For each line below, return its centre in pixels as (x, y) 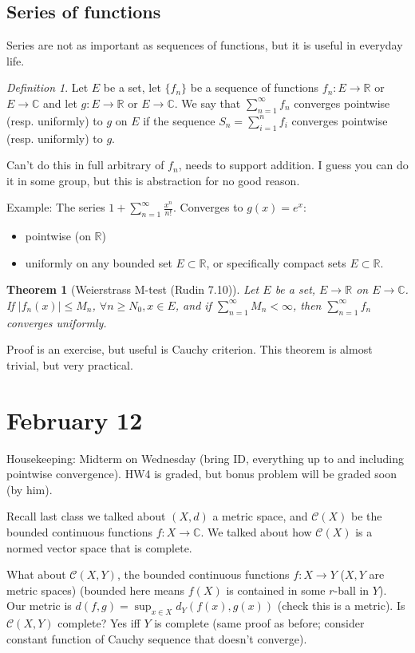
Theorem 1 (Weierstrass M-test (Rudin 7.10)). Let (133, 289)
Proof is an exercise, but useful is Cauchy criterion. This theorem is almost (190, 349)
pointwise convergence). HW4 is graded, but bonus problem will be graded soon (202, 474)
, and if (193, 305)
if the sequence (179, 120)
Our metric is (39, 606)
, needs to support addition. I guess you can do (293, 165)
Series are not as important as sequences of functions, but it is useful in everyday (205, 45)
